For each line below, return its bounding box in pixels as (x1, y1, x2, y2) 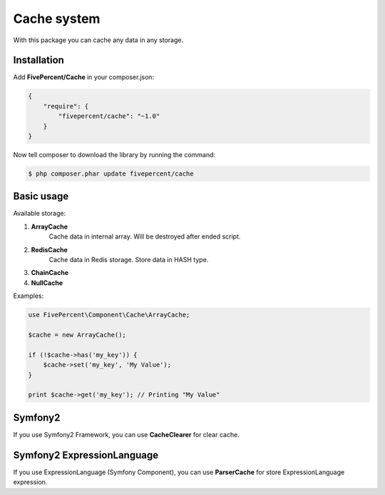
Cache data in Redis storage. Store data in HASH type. (48, 256, 209, 264)
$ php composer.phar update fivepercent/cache (28, 169, 194, 178)
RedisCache (31, 245, 68, 254)
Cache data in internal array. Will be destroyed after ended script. (48, 232, 241, 241)
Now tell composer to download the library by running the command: (13, 150, 216, 159)
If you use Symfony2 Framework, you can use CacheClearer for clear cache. (13, 430, 240, 439)
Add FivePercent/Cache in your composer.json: (13, 73, 155, 81)
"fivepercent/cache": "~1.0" (58, 112, 160, 121)
